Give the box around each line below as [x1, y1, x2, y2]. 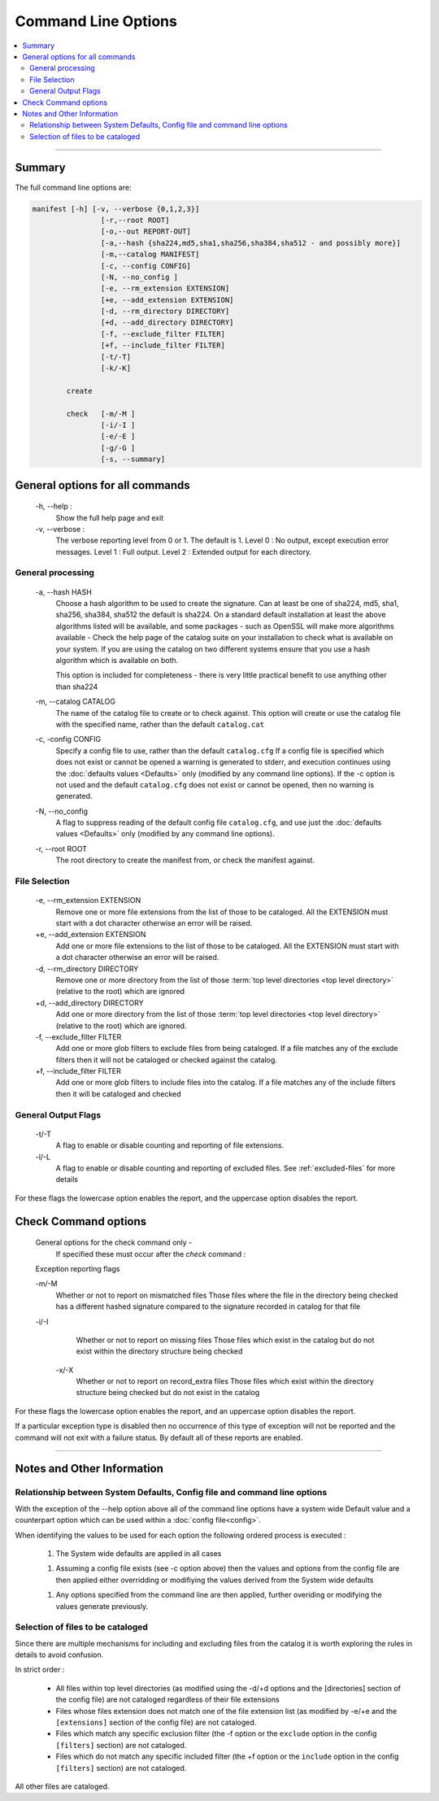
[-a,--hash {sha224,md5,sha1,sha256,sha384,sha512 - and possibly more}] [100, 238, 402, 247]
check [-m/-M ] [66, 409, 136, 418]
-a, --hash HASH [35, 587, 93, 597]
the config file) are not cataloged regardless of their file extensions [55, 1694, 280, 1704]
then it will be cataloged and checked [55, 1088, 182, 1098]
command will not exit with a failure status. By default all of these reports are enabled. [15, 1433, 303, 1442]
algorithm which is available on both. [55, 656, 179, 665]
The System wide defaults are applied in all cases [55, 1548, 222, 1558]
